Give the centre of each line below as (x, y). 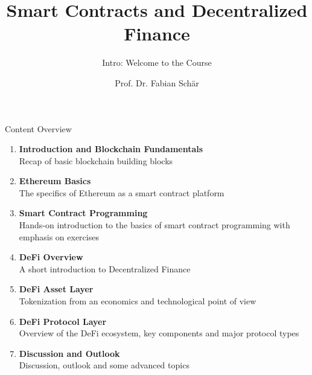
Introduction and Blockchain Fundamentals (111, 149)
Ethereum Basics (55, 181)
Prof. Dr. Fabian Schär (157, 82)
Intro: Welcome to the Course (157, 62)
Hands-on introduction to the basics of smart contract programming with (154, 225)
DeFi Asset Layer (56, 289)
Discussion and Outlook (69, 353)
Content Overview (38, 128)
